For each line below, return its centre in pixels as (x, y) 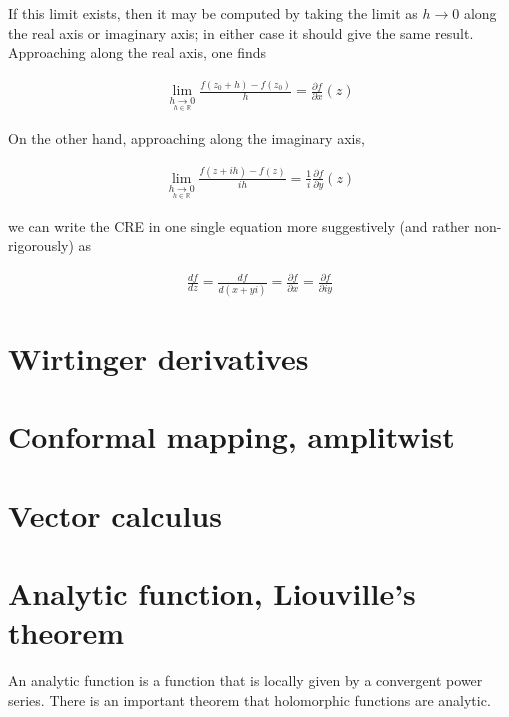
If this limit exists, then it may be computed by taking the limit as (213, 13)
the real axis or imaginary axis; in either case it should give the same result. (241, 32)
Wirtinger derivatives (158, 357)
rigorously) (41, 245)
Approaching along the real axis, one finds (137, 52)
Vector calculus (115, 514)
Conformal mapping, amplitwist (231, 436)
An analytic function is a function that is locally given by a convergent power (245, 680)
